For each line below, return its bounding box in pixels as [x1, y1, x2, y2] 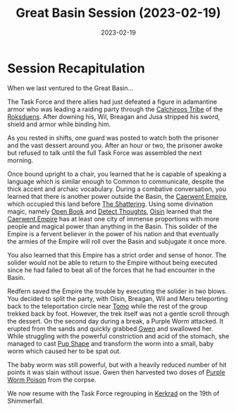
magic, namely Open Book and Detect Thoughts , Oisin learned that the [7, 207, 213, 216]
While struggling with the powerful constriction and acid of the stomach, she [7, 331, 230, 340]
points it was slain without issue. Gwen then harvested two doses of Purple [7, 368, 225, 376]
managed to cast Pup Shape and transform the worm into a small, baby [7, 339, 214, 348]
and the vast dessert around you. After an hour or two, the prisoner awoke [7, 141, 223, 149]
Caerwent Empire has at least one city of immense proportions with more [7, 214, 220, 223]
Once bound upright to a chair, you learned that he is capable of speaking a [7, 169, 227, 178]
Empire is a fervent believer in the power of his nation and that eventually [7, 229, 219, 238]
